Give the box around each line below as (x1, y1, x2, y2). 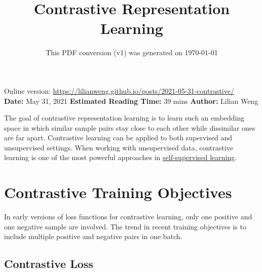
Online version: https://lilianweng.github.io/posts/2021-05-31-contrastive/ (4, 85, 234, 96)
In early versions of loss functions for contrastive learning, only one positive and (4, 211, 252, 222)
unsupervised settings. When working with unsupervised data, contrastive (4, 142, 233, 152)
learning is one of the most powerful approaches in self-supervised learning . (4, 152, 237, 163)
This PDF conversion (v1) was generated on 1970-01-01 (46, 47, 218, 58)
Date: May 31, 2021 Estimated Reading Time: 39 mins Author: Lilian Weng (4, 95, 258, 106)
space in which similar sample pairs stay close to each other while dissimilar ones (4, 122, 255, 133)
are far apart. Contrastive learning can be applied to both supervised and (4, 132, 233, 143)
